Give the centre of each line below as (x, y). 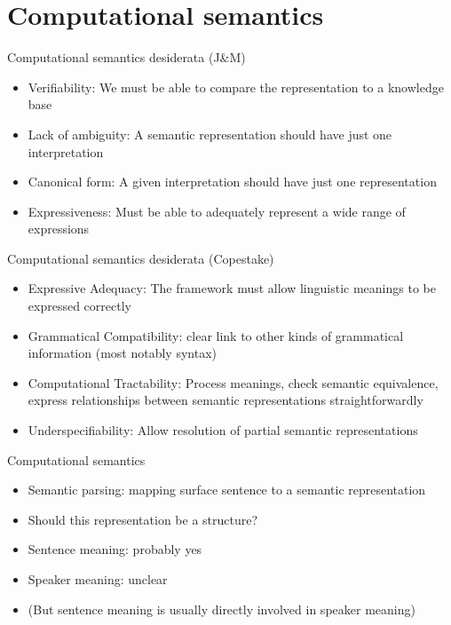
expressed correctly (79, 306)
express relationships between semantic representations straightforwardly (225, 400)
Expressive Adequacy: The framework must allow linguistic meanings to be (232, 288)
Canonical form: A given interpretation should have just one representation (232, 182)
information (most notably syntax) (122, 353)
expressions (59, 229)
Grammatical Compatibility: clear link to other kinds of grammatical (216, 335)
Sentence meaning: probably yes (115, 549)
